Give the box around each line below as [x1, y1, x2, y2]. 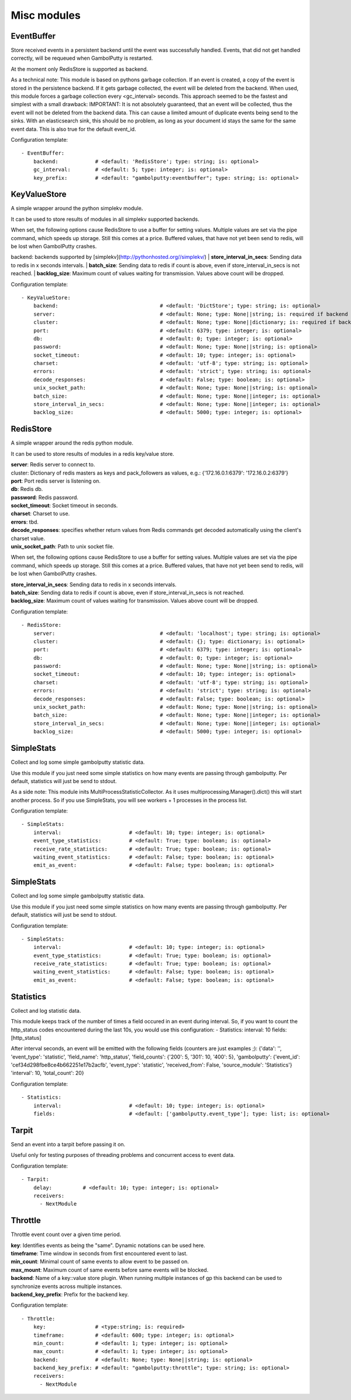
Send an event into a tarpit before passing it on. [11, 1141, 126, 1148]
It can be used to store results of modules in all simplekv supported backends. [11, 216, 199, 223]
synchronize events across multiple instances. [11, 1283, 122, 1290]
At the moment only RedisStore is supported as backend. [11, 65, 149, 73]
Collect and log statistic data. [11, 1007, 81, 1014]
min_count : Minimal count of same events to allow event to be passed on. [11, 1258, 190, 1265]
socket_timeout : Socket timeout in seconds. [11, 502, 118, 509]
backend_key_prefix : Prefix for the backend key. [11, 1290, 129, 1297]
